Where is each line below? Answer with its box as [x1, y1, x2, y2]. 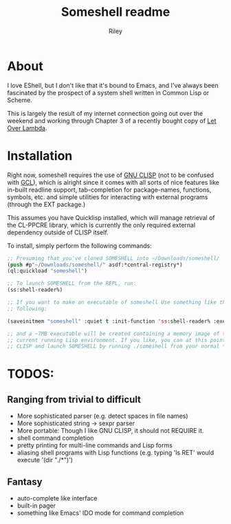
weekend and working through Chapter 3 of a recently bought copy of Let [7, 117, 217, 125]
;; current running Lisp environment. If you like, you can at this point [7, 336, 226, 343]
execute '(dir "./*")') [16, 456, 74, 464]
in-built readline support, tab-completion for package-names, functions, [7, 185, 212, 194]
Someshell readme [60, 4, 170, 20]
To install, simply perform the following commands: [7, 241, 153, 250]
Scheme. [7, 96, 32, 104]
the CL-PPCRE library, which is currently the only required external [7, 221, 196, 229]
